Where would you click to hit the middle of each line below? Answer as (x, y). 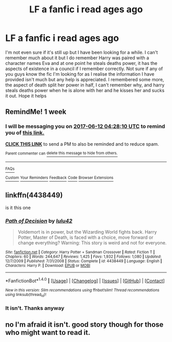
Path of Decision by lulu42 (39, 221)
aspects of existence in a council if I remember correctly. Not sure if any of (84, 69)
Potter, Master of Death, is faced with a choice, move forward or (85, 237)
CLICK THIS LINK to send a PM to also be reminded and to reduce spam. (82, 144)
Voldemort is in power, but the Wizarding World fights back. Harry (87, 232)
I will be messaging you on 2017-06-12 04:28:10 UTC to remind (85, 126)
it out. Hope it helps (26, 96)
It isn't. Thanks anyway (35, 308)
